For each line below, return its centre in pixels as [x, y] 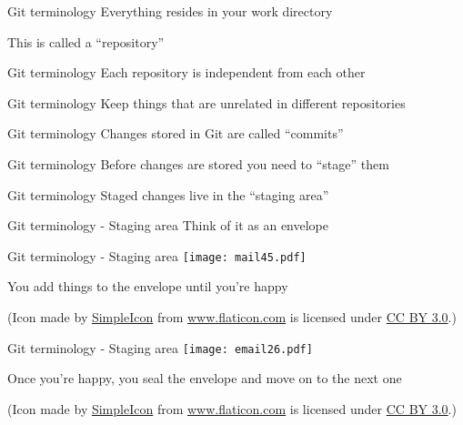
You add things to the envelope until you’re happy [148, 286]
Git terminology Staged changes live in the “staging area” [168, 194]
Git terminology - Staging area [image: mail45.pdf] [157, 255]
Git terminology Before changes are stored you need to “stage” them [198, 163]
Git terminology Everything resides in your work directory [170, 11]
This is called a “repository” [86, 41]
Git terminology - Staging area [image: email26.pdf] [160, 347]
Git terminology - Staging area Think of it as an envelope [168, 225]
